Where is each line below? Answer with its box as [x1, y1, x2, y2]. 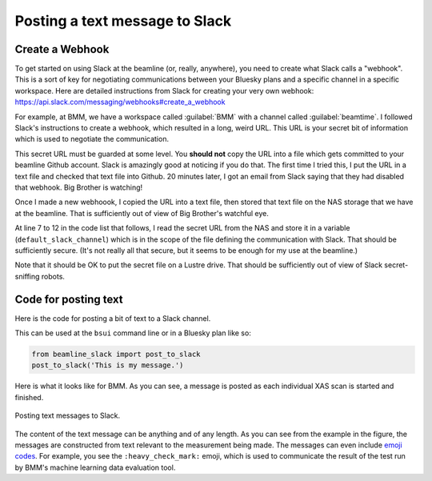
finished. [14, 392, 44, 402]
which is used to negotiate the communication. [14, 134, 170, 144]
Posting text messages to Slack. [14, 411, 121, 420]
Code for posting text [14, 292, 123, 306]
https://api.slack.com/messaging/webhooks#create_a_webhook [14, 97, 226, 107]
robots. [41, 271, 66, 281]
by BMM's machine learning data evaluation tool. [14, 463, 176, 472]
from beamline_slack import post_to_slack [31, 349, 201, 359]
